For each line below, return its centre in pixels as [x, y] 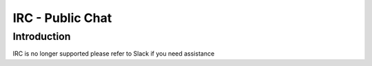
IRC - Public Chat [62, 18]
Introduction [42, 36]
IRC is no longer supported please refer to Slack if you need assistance [114, 54]
